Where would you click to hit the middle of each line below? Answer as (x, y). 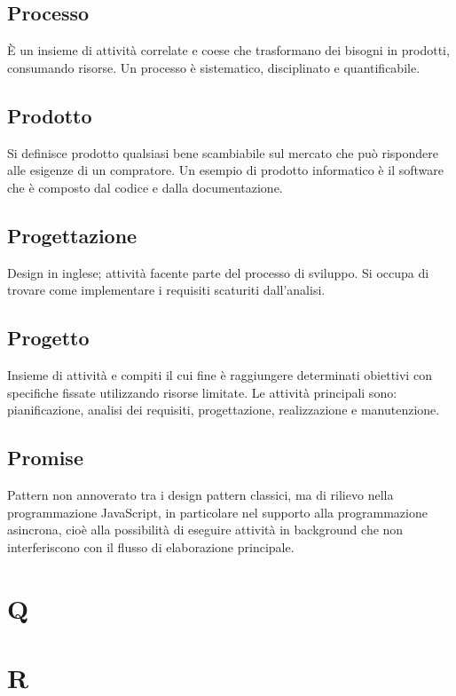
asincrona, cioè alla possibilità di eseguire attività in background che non (205, 530)
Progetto (48, 338)
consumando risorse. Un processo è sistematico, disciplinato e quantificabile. (214, 67)
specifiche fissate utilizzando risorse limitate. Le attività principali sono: (202, 392)
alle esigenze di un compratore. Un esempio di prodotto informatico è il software (225, 170)
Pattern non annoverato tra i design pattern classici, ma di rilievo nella (200, 494)
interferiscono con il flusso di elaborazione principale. (151, 546)
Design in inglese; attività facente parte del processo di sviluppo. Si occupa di (218, 272)
